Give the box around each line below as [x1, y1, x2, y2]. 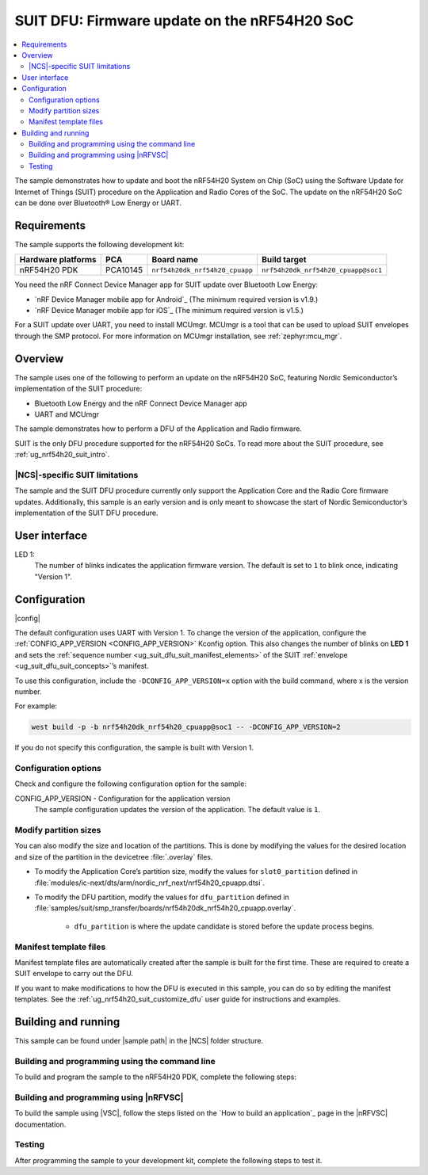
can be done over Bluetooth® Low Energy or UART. [14, 198, 182, 208]
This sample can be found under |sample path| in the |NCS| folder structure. [14, 1036, 264, 1045]
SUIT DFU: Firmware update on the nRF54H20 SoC [14, 12, 354, 29]
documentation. [14, 1120, 67, 1129]
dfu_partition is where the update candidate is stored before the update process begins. [74, 921, 375, 931]
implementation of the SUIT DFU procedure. [14, 508, 159, 518]
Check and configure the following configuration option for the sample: [14, 779, 247, 788]
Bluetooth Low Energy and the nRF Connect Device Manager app [34, 399, 247, 408]
